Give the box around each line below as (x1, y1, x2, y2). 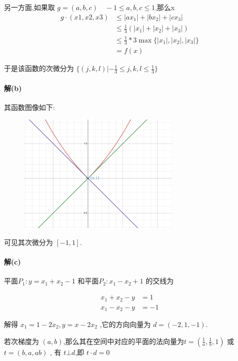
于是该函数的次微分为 (4, 63, 74, 73)
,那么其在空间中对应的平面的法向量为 (63, 335, 184, 346)
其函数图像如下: (4, 102, 55, 112)
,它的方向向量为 (100, 319, 151, 329)
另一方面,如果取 (4, 2, 55, 12)
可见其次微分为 (4, 237, 53, 247)
